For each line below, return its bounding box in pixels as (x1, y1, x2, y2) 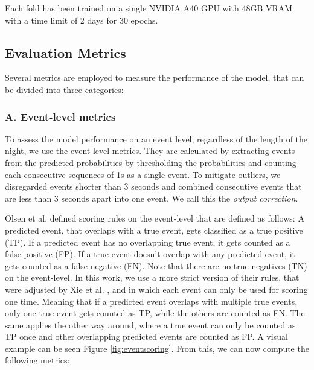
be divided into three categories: (5, 83, 124, 95)
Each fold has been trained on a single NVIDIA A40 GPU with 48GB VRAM (5, 2, 293, 14)
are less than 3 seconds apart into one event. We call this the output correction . (5, 191, 298, 204)
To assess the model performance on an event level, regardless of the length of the (5, 132, 308, 145)
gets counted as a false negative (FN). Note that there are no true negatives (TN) (5, 259, 307, 272)
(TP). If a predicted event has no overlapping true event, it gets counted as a (5, 235, 290, 248)
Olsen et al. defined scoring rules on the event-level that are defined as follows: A (5, 212, 304, 225)
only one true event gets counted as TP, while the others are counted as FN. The (5, 307, 305, 319)
